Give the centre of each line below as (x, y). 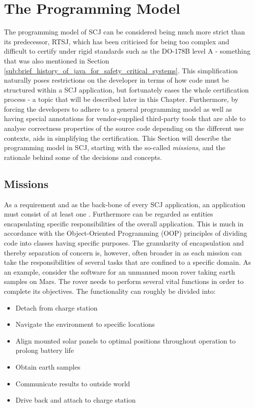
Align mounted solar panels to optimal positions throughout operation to (126, 340)
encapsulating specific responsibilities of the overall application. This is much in (124, 223)
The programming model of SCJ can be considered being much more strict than (125, 32)
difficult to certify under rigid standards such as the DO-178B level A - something (127, 51)
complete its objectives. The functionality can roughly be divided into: (110, 291)
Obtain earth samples (48, 366)
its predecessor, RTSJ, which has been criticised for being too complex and (117, 41)
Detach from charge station (57, 307)
